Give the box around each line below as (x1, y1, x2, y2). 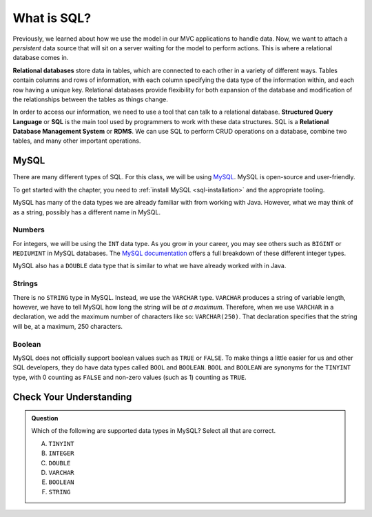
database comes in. (12, 54, 69, 62)
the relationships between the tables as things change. (12, 95, 168, 103)
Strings (12, 279, 38, 289)
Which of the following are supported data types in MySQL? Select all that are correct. (31, 427, 276, 435)
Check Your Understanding (12, 391, 132, 403)
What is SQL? (12, 10, 92, 26)
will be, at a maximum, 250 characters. (12, 322, 123, 330)
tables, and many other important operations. (12, 136, 141, 145)
